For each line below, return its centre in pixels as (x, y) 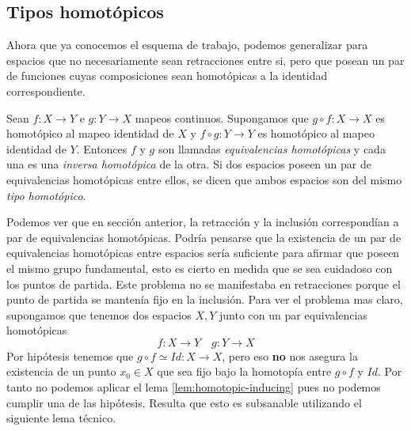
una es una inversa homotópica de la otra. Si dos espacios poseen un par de (189, 164)
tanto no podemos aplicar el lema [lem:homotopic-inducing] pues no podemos (194, 387)
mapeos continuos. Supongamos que (222, 117)
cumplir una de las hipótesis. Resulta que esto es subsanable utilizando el (184, 402)
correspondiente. (46, 91)
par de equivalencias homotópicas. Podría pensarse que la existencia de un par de (204, 237)
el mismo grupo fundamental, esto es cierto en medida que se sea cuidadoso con (200, 268)
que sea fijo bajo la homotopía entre (244, 371)
